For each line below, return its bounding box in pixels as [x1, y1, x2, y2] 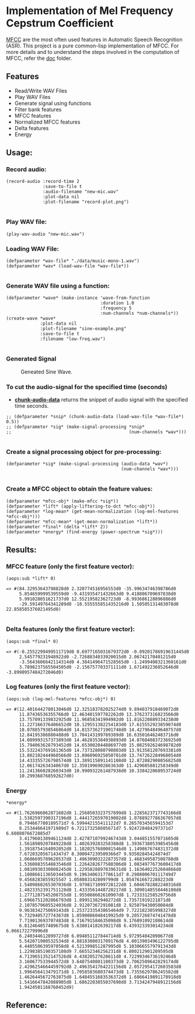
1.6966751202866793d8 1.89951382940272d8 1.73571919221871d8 [19, 897, 171, 903]
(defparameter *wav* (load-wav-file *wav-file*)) [6, 263, 130, 269]
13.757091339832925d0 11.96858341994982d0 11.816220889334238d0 [19, 716, 179, 722]
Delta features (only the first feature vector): [6, 625, 135, 634]
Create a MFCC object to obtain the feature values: [6, 485, 153, 493]
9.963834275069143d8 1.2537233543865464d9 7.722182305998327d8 [19, 907, 176, 914]
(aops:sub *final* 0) [6, 638, 59, 644]
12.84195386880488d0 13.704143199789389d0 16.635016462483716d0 [19, 731, 179, 738]
